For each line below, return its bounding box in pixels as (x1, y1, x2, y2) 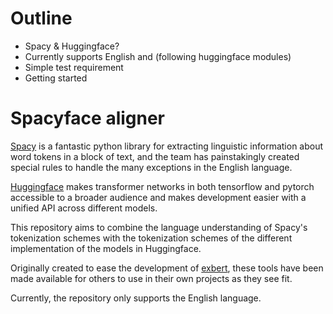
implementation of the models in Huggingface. (10, 242, 202, 254)
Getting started (24, 72, 88, 84)
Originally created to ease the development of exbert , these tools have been (10, 262, 324, 274)
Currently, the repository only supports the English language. (10, 292, 262, 304)
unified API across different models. (10, 202, 158, 214)
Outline (10, 7, 73, 30)
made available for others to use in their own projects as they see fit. (10, 272, 293, 284)
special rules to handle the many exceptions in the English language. (10, 161, 293, 173)
